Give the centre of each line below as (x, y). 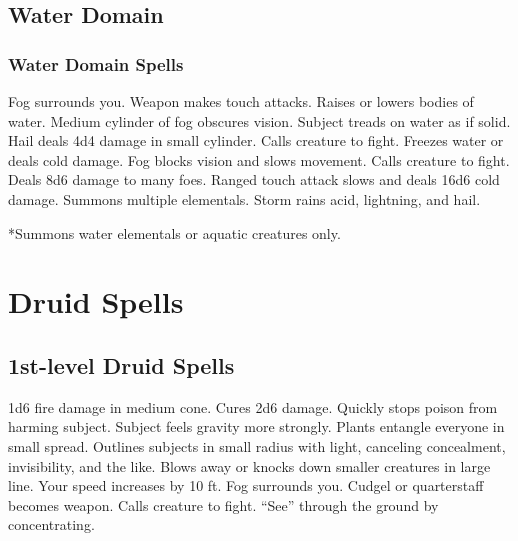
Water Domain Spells (96, 63)
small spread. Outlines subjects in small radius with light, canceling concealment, (257, 445)
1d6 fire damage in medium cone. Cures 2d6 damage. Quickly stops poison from (253, 406)
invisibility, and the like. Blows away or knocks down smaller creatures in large (249, 465)
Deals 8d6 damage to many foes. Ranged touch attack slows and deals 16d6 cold (254, 179)
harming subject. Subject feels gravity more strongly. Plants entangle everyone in (256, 426)
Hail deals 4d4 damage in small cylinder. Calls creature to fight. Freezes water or (256, 140)
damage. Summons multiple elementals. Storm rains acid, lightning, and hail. (244, 198)
